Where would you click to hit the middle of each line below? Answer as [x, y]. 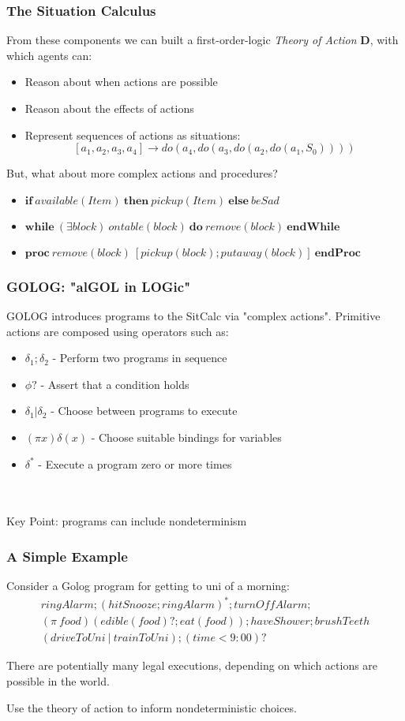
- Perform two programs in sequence [140, 358]
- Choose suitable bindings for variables [186, 437]
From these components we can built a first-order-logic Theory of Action [182, 40]
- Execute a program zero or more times [135, 463]
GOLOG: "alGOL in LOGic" [99, 286]
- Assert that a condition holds [115, 384]
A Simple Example [67, 556]
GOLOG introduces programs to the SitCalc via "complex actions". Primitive [193, 316]
